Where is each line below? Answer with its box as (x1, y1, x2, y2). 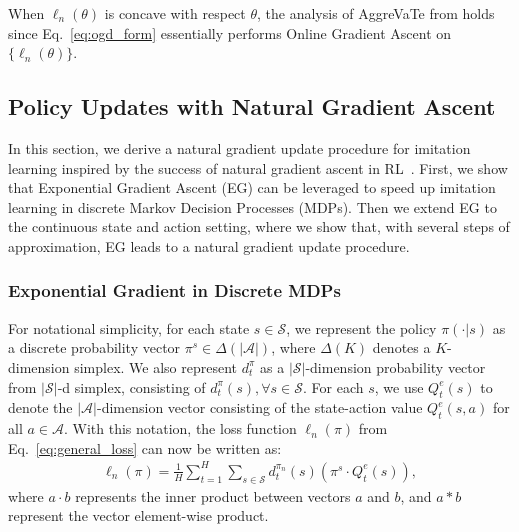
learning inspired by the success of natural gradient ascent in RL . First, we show (8, 157, 508, 178)
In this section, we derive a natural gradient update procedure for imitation (8, 137, 471, 158)
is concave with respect (104, 3, 246, 23)
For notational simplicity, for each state (8, 317, 250, 338)
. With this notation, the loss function (63, 418, 297, 439)
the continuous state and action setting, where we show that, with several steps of (8, 216, 510, 237)
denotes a (372, 337, 431, 358)
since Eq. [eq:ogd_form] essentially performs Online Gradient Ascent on (8, 22, 452, 43)
